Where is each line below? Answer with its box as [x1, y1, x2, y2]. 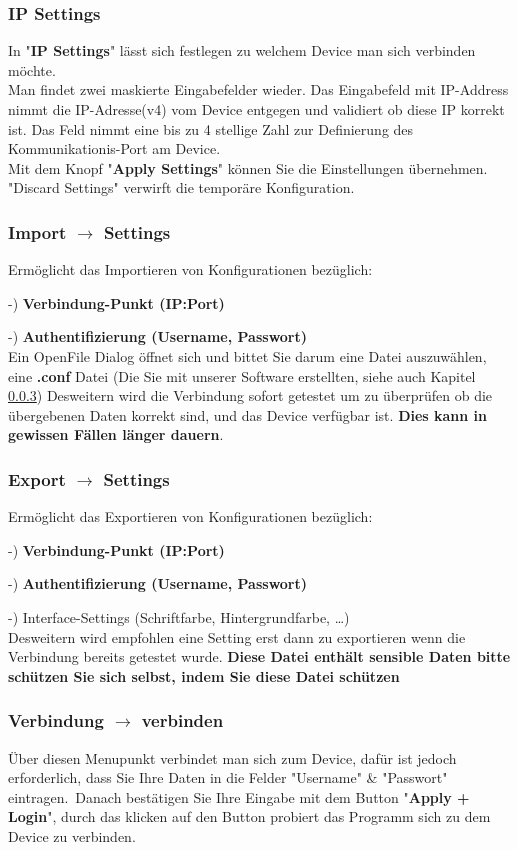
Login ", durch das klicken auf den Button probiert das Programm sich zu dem [8, 806, 491, 827]
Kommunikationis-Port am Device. [8, 138, 221, 159]
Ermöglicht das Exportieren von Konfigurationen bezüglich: [8, 506, 373, 527]
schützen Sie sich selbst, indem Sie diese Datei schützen [8, 665, 400, 686]
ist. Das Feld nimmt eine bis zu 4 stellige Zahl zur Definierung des [8, 118, 414, 139]
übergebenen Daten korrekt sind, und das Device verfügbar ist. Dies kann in [8, 404, 488, 425]
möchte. [8, 59, 56, 80]
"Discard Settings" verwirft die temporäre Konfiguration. [8, 177, 355, 198]
